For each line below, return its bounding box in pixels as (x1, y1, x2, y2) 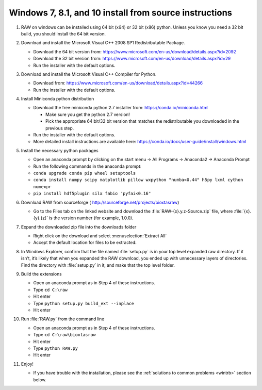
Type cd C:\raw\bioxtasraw (33, 332, 96, 338)
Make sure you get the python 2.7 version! (45, 112, 130, 117)
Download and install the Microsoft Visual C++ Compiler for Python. (21, 71, 157, 77)
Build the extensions (21, 271, 62, 277)
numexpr (33, 184, 52, 189)
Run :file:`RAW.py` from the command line (21, 316, 104, 322)
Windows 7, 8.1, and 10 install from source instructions (9, 7, 232, 18)
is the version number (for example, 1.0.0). (49, 215, 133, 221)
